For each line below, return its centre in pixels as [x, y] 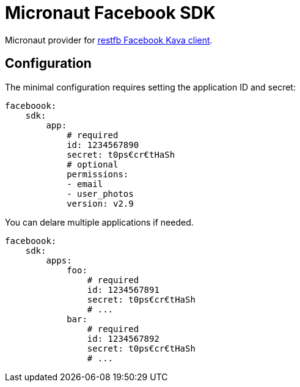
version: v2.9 [100, 203]
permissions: [98, 174]
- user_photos [100, 193]
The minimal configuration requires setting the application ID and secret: [150, 87]
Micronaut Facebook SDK [110, 13]
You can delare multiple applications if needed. [99, 222]
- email [85, 184]
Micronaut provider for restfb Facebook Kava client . [109, 40]
